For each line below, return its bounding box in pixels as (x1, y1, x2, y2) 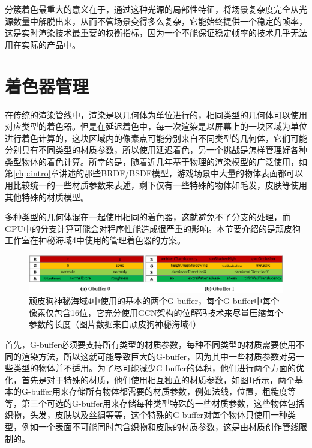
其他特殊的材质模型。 (5, 190, 89, 203)
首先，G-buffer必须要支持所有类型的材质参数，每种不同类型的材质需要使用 (5, 338, 296, 350)
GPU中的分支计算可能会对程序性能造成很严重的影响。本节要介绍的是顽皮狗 (5, 222, 301, 234)
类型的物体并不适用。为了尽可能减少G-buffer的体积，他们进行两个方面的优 (13, 362, 305, 374)
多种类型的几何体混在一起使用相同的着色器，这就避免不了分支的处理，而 (5, 211, 290, 223)
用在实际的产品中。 (5, 38, 80, 50)
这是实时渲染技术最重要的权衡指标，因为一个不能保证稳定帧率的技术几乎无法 (5, 26, 307, 39)
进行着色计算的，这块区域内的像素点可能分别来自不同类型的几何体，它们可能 (5, 131, 307, 144)
